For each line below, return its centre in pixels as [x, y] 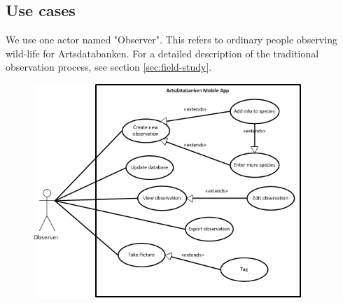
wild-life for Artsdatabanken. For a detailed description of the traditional [162, 53]
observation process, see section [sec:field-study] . [109, 67]
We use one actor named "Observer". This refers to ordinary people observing [171, 40]
